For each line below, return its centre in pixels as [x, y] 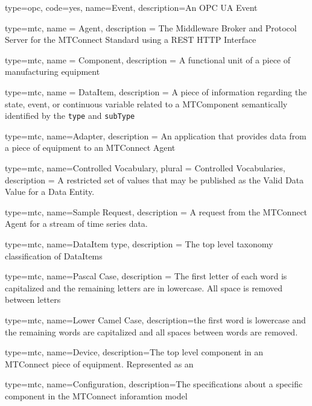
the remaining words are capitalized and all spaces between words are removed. [151, 331]
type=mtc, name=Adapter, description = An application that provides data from [156, 135]
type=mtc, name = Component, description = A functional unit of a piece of [148, 59]
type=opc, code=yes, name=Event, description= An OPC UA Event [131, 7]
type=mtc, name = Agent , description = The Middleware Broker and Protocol [151, 27]
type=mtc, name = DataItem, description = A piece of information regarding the [156, 91]
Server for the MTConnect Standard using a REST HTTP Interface [131, 40]
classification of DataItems [54, 255]
